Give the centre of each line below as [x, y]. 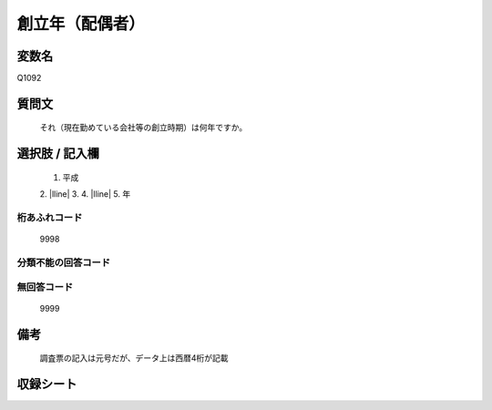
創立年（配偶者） [81, 24]
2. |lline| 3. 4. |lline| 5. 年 [85, 194]
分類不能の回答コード [64, 262]
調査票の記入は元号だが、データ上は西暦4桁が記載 [134, 358]
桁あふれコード [50, 218]
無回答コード [45, 287]
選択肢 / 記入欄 [58, 154]
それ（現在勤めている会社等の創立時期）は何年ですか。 [143, 128]
